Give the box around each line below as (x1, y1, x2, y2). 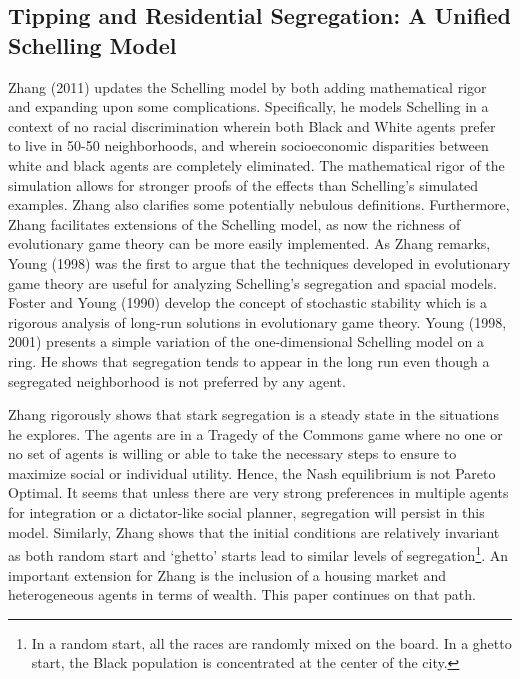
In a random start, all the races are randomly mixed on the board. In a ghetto (31, 632, 512, 653)
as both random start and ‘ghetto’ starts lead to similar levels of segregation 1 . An (8, 542, 509, 565)
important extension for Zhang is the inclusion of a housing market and (8, 564, 446, 585)
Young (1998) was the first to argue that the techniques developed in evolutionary (8, 252, 511, 273)
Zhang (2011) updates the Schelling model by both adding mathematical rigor (8, 76, 487, 97)
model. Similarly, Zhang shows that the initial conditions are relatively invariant (8, 521, 500, 542)
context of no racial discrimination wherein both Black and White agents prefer (8, 115, 496, 136)
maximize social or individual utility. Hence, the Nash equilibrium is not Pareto (8, 462, 496, 483)
